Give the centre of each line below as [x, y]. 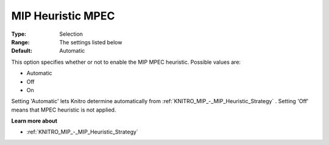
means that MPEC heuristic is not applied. [64, 110]
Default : [22, 51]
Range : [20, 42]
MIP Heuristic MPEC [63, 16]
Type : [19, 34]
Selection [71, 34]
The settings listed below [91, 42]
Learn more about [34, 121]
